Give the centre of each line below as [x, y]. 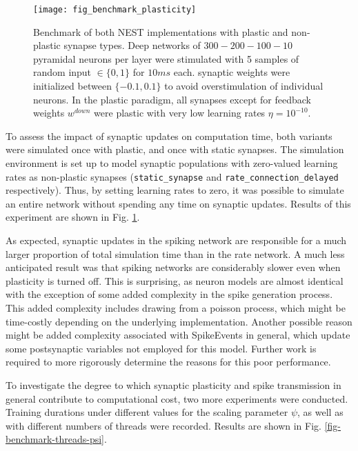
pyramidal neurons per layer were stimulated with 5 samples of [166, 58]
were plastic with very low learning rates [180, 113]
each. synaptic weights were [232, 72]
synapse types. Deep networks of [132, 45]
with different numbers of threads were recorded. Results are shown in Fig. [163, 425]
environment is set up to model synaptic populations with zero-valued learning [172, 163]
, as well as [320, 412]
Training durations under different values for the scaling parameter [147, 412]
